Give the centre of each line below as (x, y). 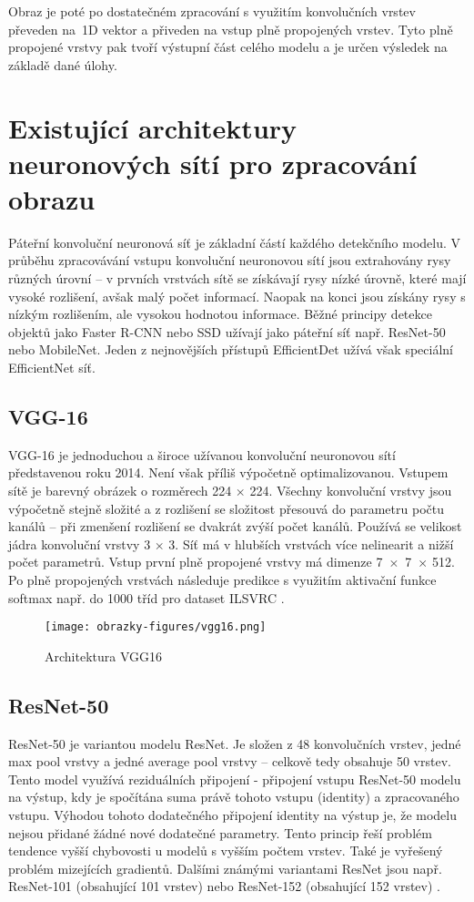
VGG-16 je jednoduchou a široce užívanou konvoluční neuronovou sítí (202, 454)
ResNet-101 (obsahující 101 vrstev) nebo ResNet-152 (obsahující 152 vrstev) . (224, 886)
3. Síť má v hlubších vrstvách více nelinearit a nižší (311, 543)
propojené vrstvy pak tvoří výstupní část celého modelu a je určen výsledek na (228, 47)
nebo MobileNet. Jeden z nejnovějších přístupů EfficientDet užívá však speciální (231, 349)
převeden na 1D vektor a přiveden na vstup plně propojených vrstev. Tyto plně (231, 29)
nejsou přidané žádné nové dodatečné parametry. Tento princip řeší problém (220, 832)
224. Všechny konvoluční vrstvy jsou (351, 491)
